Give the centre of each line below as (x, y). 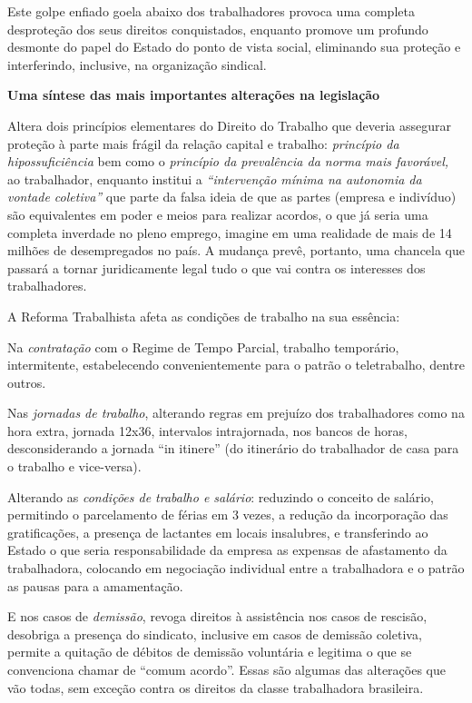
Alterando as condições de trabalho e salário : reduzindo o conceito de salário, (221, 496)
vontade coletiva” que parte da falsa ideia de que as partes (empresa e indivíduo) (232, 197)
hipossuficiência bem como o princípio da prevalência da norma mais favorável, (228, 161)
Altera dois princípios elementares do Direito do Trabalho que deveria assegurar (229, 125)
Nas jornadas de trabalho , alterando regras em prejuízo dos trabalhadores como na (236, 413)
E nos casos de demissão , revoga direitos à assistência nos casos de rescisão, (217, 616)
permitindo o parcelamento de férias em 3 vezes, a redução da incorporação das (228, 515)
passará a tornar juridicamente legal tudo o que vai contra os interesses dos (216, 267)
